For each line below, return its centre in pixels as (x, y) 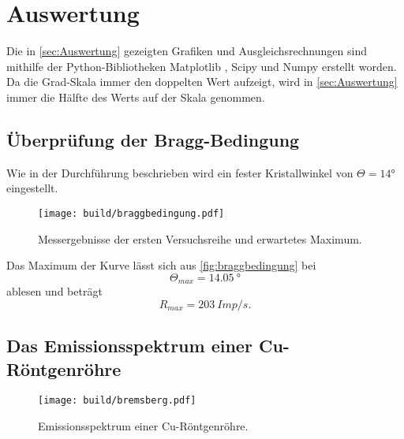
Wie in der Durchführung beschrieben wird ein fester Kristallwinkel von (180, 172)
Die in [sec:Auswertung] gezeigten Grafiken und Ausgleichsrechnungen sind (187, 51)
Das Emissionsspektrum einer (129, 346)
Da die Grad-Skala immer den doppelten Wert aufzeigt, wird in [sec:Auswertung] (202, 82)
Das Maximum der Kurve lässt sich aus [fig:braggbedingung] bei (161, 265)
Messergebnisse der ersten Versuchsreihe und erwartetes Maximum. (200, 238)
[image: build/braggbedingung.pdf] (131, 213)
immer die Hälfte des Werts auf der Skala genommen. (136, 97)
